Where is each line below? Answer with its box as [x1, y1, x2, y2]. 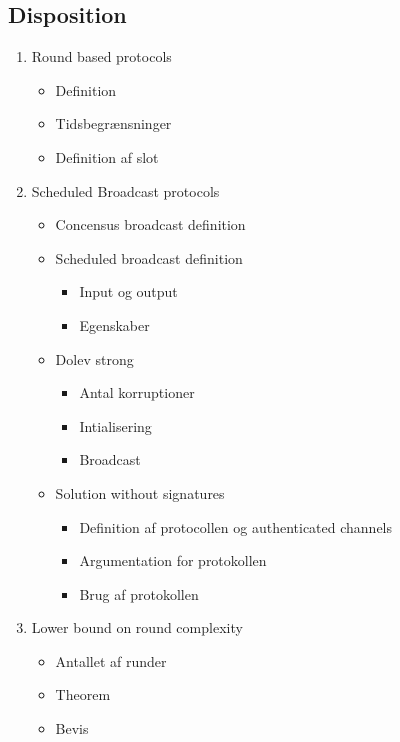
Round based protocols [31, 46, 172, 67]
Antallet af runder [55, 650, 167, 671]
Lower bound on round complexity [31, 617, 243, 638]
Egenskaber [79, 314, 150, 335]
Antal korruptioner [79, 382, 195, 403]
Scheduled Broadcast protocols [31, 180, 220, 201]
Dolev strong [55, 348, 134, 369]
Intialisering [79, 415, 152, 436]
